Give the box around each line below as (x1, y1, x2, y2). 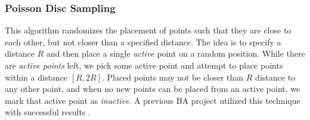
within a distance (5, 70, 68, 83)
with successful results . (5, 106, 91, 118)
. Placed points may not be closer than (101, 70, 244, 83)
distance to (255, 70, 296, 83)
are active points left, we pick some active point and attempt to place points (5, 59, 283, 71)
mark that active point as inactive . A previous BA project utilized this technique (5, 94, 300, 106)
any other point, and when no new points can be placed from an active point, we (5, 82, 300, 95)
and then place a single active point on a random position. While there (46, 47, 305, 60)
